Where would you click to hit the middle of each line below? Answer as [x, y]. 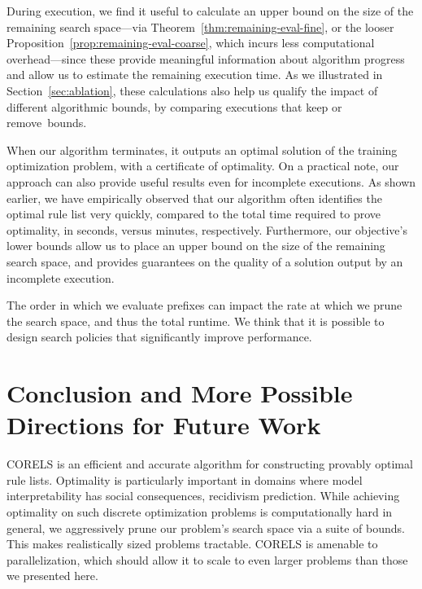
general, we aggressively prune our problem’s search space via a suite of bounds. [206, 527]
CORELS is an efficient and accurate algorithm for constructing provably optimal [210, 464]
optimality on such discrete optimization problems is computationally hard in [200, 511]
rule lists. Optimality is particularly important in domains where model [185, 479]
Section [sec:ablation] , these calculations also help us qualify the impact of [192, 90]
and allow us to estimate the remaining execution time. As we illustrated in [195, 75]
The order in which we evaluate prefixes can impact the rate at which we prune [204, 305]
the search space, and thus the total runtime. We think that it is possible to [196, 321]
